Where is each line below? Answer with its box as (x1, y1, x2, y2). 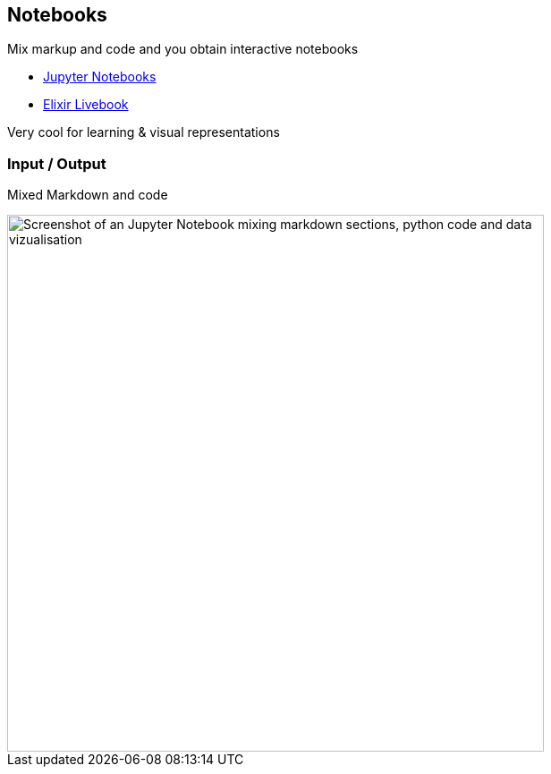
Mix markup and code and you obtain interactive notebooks (7, 41, 359, 57)
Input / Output (7, 154, 106, 173)
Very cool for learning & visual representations (7, 124, 280, 140)
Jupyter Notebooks (43, 69, 157, 85)
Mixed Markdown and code (7, 187, 168, 203)
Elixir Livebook (43, 97, 129, 113)
